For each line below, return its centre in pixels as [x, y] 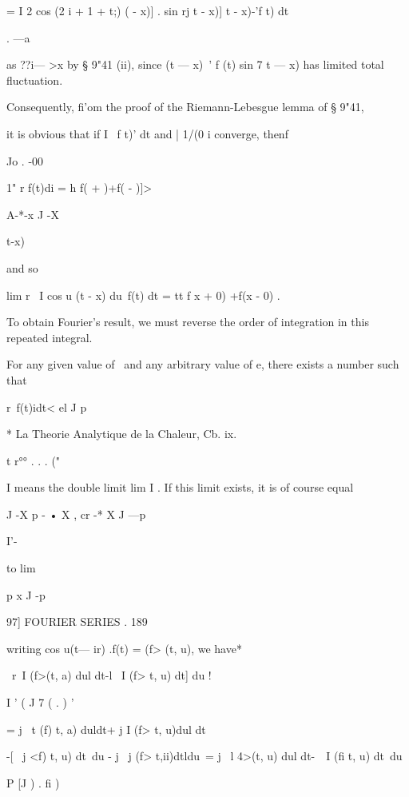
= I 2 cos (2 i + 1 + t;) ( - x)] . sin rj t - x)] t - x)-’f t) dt [148, 10]
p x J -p [26, 594]
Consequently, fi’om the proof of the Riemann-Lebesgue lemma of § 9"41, [185, 107]
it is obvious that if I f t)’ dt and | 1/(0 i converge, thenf [147, 133]
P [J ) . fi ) [33, 782]
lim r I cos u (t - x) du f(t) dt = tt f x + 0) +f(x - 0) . [143, 295]
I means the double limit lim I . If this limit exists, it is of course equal [180, 487]
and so [22, 267]
